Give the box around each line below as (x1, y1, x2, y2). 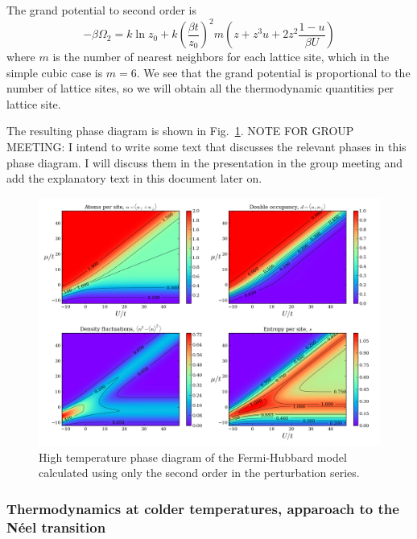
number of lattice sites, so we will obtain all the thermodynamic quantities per (6, 80, 394, 97)
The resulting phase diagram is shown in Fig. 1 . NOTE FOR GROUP (6, 122, 354, 139)
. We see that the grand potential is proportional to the (136, 64, 411, 80)
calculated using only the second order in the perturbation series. (39, 464, 360, 481)
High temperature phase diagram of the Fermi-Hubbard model (39, 448, 347, 465)
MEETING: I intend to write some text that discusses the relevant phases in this (6, 138, 407, 155)
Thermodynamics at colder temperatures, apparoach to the (6, 498, 399, 518)
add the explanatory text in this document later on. (6, 170, 262, 187)
